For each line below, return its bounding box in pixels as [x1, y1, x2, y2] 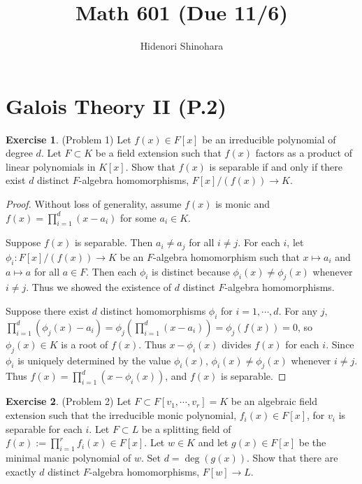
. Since [326, 336, 354, 351]
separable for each [6, 421, 82, 436]
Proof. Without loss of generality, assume [6, 197, 182, 211]
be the [298, 435, 326, 450]
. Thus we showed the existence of [26, 280, 172, 294]
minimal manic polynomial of [6, 450, 131, 465]
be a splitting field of [141, 421, 231, 436]
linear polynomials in [6, 159, 96, 173]
